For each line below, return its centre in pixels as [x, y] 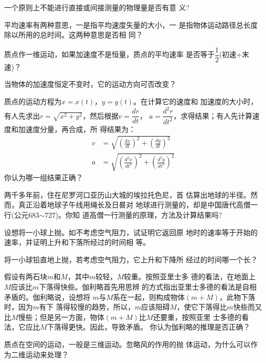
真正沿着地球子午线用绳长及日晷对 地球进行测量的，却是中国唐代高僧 [134, 205]
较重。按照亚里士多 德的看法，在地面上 [190, 276]
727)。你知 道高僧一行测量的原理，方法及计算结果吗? [133, 215]
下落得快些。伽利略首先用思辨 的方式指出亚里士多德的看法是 [140, 287]
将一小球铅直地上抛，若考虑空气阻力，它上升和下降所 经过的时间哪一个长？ [131, 259]
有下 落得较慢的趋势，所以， [87, 307]
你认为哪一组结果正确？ [44, 177]
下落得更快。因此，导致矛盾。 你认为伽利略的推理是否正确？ [149, 327]
